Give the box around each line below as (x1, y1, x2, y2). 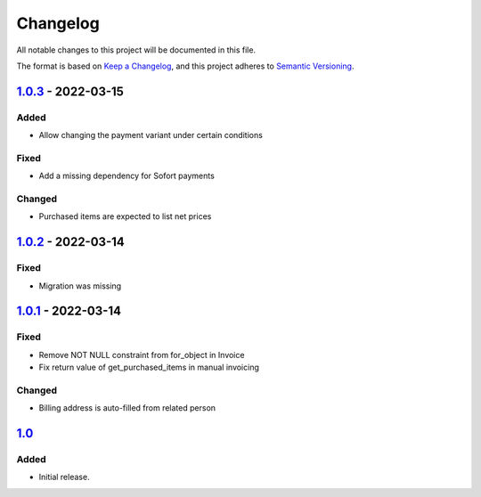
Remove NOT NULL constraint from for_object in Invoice (38, 349, 245, 360)
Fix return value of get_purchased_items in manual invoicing (38, 362, 260, 373)
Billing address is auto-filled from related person (38, 403, 216, 413)
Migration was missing (38, 281, 122, 291)
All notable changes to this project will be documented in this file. (16, 45, 257, 55)
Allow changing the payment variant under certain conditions (38, 130, 263, 141)
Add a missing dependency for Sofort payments (38, 170, 216, 182)
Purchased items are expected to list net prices (38, 211, 212, 222)
